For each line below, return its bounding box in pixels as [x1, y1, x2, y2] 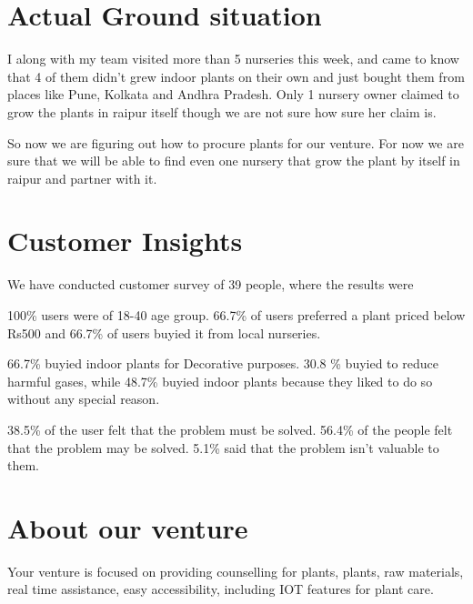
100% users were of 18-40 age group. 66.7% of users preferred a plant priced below [7, 306, 466, 324]
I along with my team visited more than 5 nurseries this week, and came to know [7, 49, 459, 68]
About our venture [7, 508, 248, 546]
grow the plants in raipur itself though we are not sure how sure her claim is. [7, 102, 437, 121]
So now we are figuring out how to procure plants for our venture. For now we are [7, 133, 464, 152]
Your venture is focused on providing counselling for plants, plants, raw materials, [7, 561, 464, 580]
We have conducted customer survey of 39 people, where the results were [7, 275, 414, 294]
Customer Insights [7, 222, 243, 259]
